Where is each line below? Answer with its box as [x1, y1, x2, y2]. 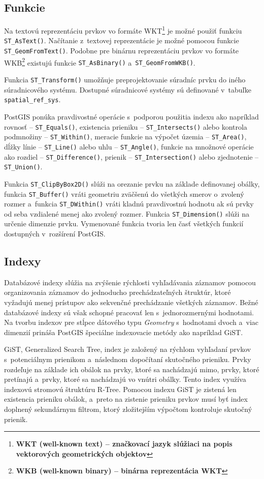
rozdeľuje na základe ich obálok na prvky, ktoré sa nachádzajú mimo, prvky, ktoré [4, 364, 259, 374]
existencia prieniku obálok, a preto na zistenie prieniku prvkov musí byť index [4, 394, 248, 404]
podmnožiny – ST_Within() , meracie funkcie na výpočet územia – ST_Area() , [4, 131, 247, 142]
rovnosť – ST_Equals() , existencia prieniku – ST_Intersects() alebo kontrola [4, 121, 247, 132]
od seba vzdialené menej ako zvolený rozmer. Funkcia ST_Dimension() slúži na [4, 208, 249, 219]
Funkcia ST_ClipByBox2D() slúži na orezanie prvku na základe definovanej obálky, [4, 178, 260, 189]
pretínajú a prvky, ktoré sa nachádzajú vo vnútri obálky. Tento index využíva [4, 374, 246, 384]
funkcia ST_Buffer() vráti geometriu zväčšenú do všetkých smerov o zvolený [4, 188, 244, 199]
